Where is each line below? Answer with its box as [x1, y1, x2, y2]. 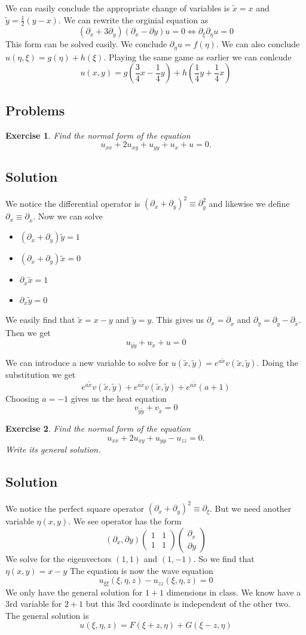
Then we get [5, 326, 51, 339]
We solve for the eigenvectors [5, 552, 112, 564]
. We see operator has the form [68, 515, 182, 527]
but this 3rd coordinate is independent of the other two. [85, 597, 291, 610]
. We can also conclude [216, 38, 300, 50]
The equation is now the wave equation [69, 564, 213, 576]
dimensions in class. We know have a [166, 585, 301, 598]
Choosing [5, 392, 39, 404]
